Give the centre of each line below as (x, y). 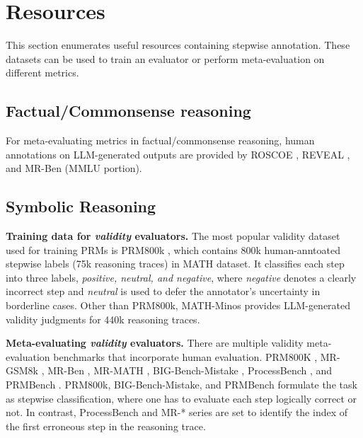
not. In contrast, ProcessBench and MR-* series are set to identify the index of (177, 412)
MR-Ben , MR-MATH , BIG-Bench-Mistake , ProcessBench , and (190, 370)
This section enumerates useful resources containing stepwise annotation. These (178, 45)
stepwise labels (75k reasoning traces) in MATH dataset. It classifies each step (175, 264)
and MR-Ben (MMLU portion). (74, 168)
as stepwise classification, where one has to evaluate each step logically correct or (181, 398)
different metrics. (42, 73)
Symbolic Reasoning (81, 206)
